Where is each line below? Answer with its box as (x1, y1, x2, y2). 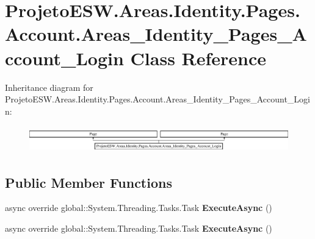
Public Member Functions (5, 173, 172, 191)
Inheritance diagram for (5, 80, 93, 93)
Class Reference (130, 45, 267, 70)
